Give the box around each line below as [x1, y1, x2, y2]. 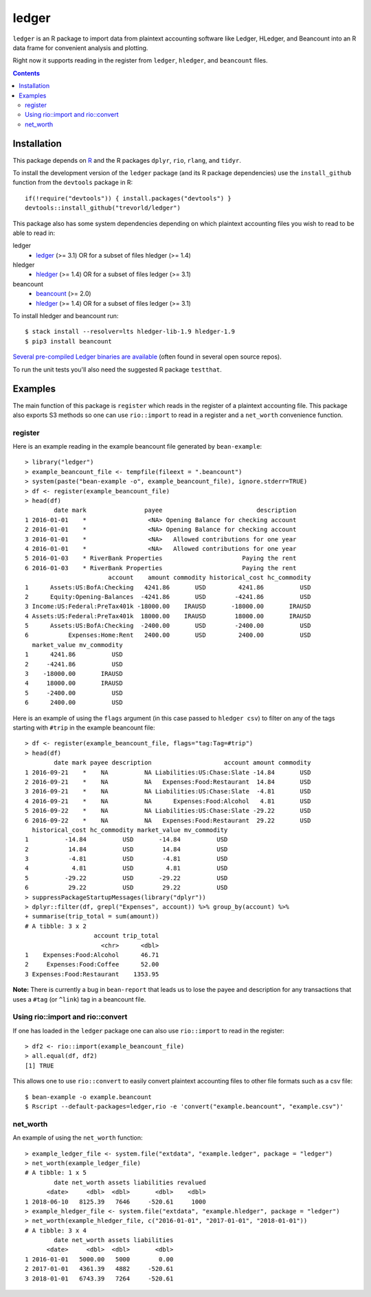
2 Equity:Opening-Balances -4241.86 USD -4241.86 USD [25, 593, 311, 600]
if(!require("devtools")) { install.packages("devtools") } [25, 194, 232, 202]
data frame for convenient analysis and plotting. [12, 43, 148, 52]
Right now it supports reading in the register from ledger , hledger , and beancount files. [12, 56, 268, 65]
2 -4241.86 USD [25, 660, 123, 668]
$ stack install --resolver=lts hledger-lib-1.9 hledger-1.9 [25, 328, 235, 336]
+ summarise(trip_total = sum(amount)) [25, 912, 159, 921]
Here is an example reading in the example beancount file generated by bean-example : [12, 442, 262, 451]
